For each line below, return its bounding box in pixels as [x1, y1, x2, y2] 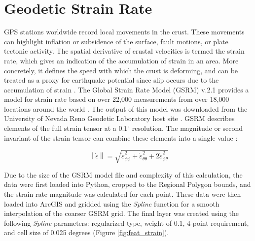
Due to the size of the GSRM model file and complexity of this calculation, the [4, 169, 243, 180]
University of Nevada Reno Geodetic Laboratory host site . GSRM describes [4, 113, 235, 123]
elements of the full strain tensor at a [4, 123, 116, 133]
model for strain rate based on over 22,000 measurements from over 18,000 [4, 94, 229, 104]
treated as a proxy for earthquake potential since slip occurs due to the [4, 75, 219, 85]
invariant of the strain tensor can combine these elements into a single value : [4, 132, 238, 143]
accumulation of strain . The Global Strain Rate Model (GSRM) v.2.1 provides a [4, 84, 249, 94]
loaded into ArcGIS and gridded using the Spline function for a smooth [4, 198, 219, 209]
